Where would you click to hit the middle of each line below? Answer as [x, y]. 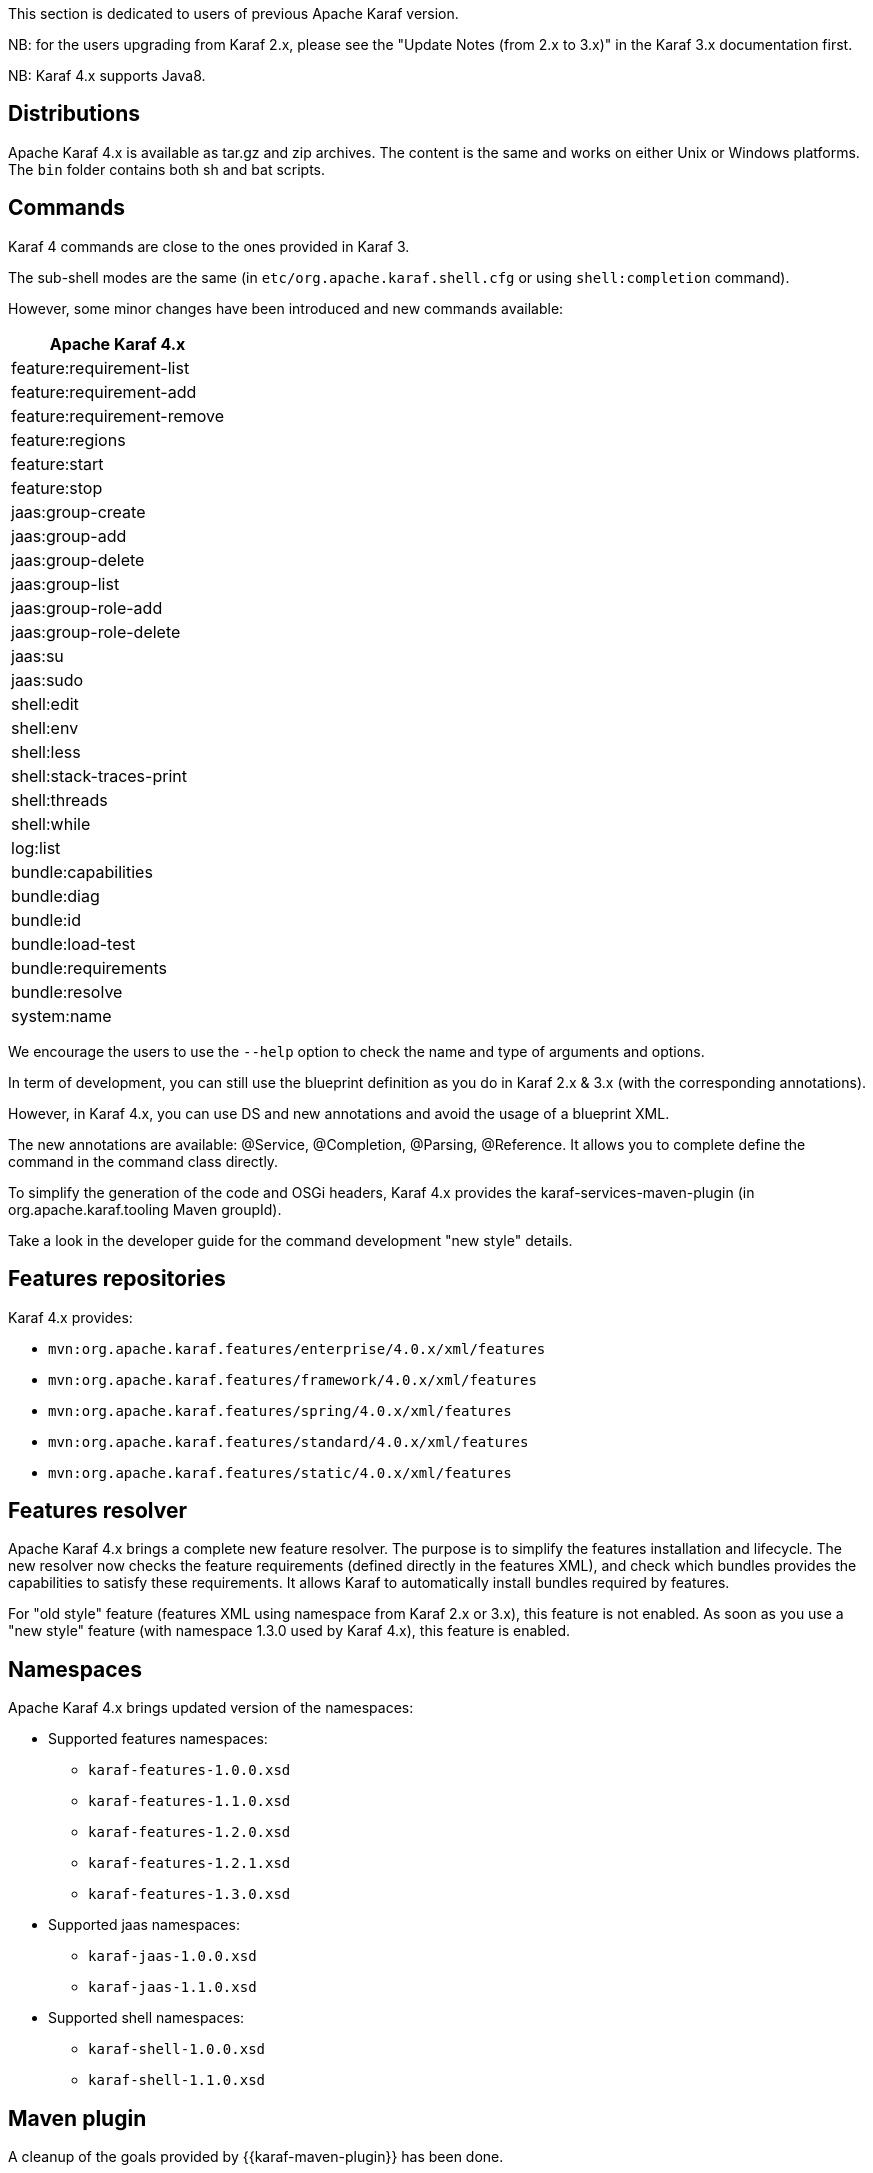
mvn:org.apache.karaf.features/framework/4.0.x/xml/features [292, 1379]
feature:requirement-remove [118, 415]
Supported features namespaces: [158, 1739]
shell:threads [59, 799]
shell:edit [45, 703]
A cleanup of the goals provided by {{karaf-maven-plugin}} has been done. [256, 2157]
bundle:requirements [89, 967]
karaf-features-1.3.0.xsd [189, 1894]
